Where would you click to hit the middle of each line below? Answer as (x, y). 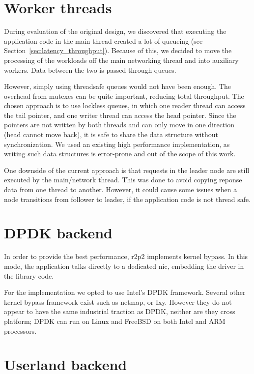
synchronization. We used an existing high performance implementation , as (117, 144)
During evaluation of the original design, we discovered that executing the (115, 31)
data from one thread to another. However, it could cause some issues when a (121, 189)
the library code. (29, 275)
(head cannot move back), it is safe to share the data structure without (111, 134)
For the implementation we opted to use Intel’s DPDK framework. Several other (125, 292)
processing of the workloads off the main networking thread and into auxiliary (121, 60)
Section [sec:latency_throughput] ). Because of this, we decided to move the (118, 50)
